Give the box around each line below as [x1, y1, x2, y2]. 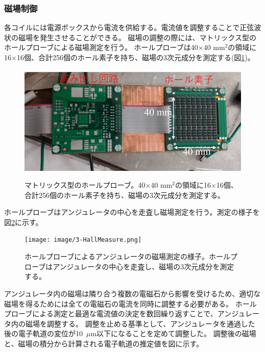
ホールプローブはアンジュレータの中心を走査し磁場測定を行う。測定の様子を [4, 207, 260, 217]
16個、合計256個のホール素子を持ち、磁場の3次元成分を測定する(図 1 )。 [16, 52, 255, 62]
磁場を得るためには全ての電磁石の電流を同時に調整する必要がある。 [4, 298, 233, 309]
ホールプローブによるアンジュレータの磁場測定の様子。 [25, 251, 209, 262]
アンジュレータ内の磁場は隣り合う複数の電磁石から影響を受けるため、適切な [4, 288, 261, 298]
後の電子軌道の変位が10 [4, 328, 83, 339]
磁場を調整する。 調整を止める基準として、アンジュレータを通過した [25, 318, 255, 329]
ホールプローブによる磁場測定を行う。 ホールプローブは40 [4, 42, 198, 53]
